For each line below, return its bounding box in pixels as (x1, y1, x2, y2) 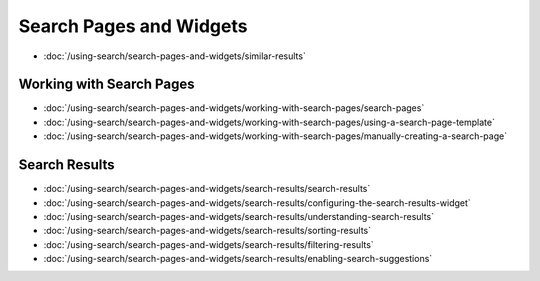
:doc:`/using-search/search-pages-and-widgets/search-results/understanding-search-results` (43, 210, 435, 222)
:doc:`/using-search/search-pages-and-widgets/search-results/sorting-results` (43, 225, 372, 237)
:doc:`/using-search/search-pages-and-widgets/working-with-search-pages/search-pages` (43, 102, 425, 114)
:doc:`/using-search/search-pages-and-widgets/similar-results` (43, 50, 307, 62)
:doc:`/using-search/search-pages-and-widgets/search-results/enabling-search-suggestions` (43, 253, 433, 265)
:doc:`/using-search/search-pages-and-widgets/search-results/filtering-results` (43, 238, 374, 250)
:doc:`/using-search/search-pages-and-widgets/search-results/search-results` (43, 183, 371, 195)
